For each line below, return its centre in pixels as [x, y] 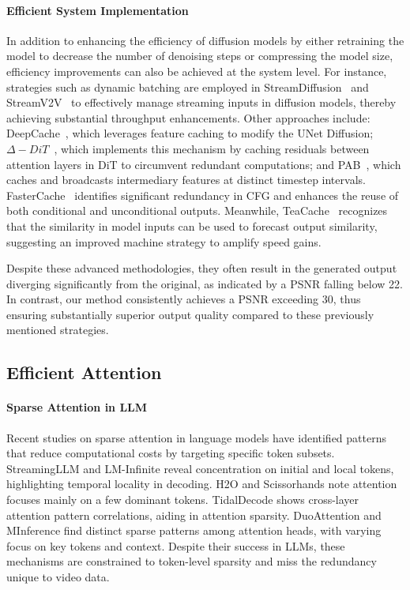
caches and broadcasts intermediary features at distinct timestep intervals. [186, 180]
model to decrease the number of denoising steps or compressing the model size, [200, 56]
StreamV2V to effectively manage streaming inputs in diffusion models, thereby [201, 102]
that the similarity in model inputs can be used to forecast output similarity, [192, 225]
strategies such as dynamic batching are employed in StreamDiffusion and [188, 86]
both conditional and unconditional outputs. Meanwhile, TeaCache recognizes [197, 210]
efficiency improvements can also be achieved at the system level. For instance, [197, 71]
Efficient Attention [84, 372]
